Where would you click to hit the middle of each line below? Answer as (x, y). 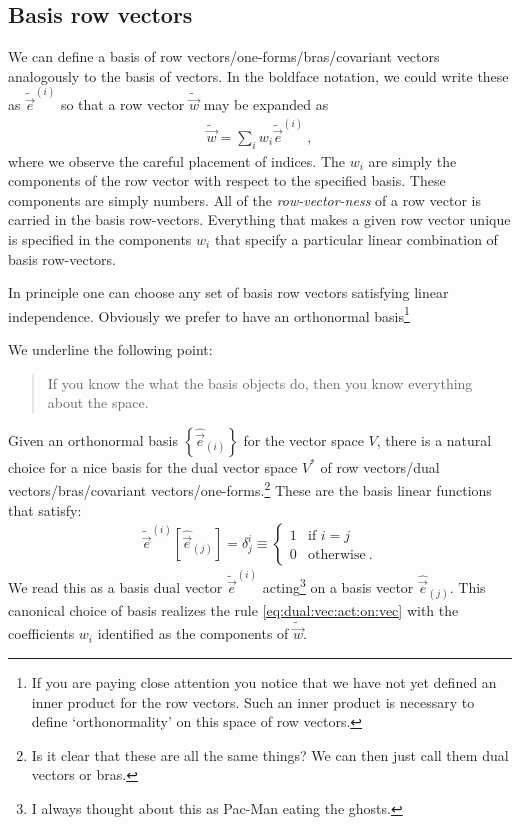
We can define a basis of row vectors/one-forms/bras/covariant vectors (224, 56)
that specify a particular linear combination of (356, 238)
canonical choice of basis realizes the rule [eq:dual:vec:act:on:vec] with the (233, 610)
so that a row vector (122, 104)
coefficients (41, 633)
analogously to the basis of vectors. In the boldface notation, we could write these (258, 75)
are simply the (412, 160)
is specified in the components (100, 238)
